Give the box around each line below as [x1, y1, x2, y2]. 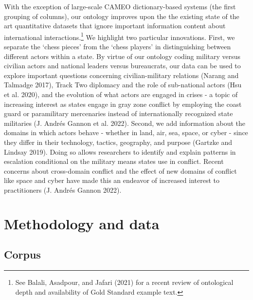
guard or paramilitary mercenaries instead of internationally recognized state [4, 108, 233, 119]
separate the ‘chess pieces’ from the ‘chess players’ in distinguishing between [4, 41, 231, 52]
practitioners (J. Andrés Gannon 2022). [4, 184, 122, 195]
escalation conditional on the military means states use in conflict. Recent [4, 156, 224, 166]
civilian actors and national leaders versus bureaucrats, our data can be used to [4, 60, 241, 71]
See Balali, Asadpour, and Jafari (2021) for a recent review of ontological [15, 277, 234, 287]
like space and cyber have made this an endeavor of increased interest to [4, 175, 219, 185]
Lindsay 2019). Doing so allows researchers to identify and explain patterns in [4, 146, 236, 157]
